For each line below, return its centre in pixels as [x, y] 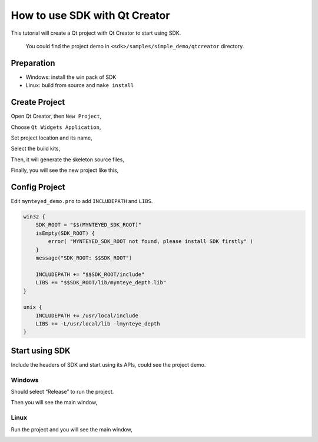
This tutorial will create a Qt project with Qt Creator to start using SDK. [96, 33]
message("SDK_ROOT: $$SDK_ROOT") [84, 258]
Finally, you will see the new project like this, [65, 170]
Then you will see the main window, [54, 403]
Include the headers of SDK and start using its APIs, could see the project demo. [108, 364]
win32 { [34, 217]
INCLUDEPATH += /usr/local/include [87, 315]
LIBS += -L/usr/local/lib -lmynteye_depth [98, 324]
